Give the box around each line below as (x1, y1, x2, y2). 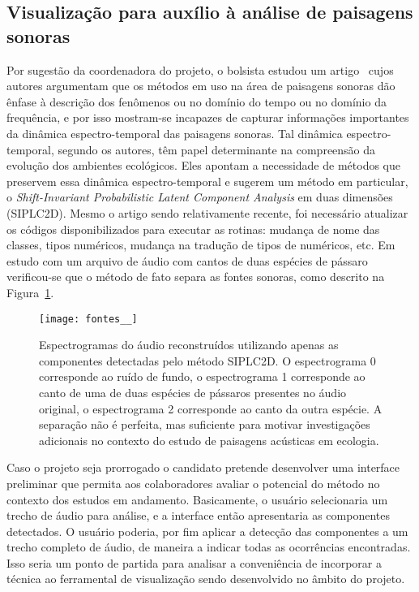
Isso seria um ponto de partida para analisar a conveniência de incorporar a (6, 554, 382, 571)
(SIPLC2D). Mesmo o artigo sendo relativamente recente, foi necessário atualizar (6, 204, 408, 221)
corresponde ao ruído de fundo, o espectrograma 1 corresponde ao (39, 368, 366, 385)
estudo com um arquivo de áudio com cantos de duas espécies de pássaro (6, 252, 368, 269)
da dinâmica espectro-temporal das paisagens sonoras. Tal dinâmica (6, 124, 343, 141)
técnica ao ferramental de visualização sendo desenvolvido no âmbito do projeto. (6, 570, 405, 587)
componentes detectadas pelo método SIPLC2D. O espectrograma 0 (39, 352, 376, 369)
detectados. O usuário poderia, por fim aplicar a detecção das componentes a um (6, 522, 408, 539)
